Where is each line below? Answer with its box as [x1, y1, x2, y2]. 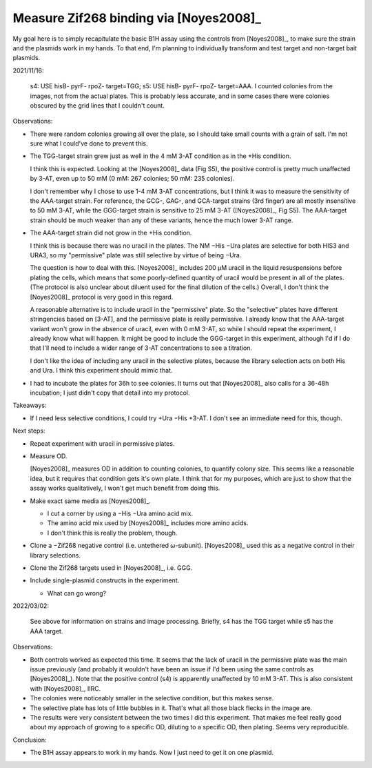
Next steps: [12, 426, 45, 435]
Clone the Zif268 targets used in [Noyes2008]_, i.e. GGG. [30, 563, 193, 572]
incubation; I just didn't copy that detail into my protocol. [30, 388, 190, 397]
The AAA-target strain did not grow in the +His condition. [30, 228, 192, 237]
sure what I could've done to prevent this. [30, 139, 148, 148]
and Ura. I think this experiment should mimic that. [30, 366, 173, 375]
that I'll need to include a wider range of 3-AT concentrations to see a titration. [30, 344, 253, 352]
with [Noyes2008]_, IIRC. [30, 684, 101, 693]
